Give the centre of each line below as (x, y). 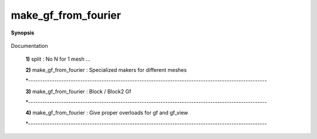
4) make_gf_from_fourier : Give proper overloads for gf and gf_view (107, 113)
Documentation (29, 46)
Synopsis (23, 33)
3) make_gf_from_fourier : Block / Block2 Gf (78, 91)
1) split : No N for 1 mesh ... (58, 59)
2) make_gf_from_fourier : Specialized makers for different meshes (106, 69)
